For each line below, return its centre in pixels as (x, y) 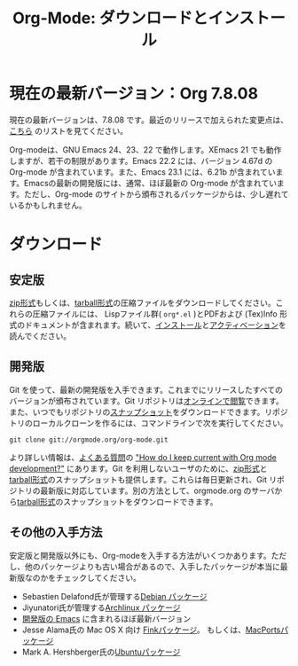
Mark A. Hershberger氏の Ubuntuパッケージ (101, 652)
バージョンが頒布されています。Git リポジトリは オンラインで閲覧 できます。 (146, 401)
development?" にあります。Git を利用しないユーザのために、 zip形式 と (138, 468)
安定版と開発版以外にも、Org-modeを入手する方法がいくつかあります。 (141, 555)
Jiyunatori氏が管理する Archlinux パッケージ (101, 607)
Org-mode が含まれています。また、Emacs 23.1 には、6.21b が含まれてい (143, 172)
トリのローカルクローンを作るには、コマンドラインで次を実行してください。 (149, 423)
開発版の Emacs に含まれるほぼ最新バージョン (106, 618)
